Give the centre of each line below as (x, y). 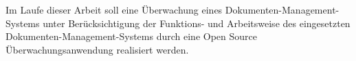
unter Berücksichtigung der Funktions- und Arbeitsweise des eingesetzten (197, 23)
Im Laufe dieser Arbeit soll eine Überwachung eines (114, 9)
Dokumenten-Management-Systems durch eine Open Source (131, 36)
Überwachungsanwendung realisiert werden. (97, 49)
